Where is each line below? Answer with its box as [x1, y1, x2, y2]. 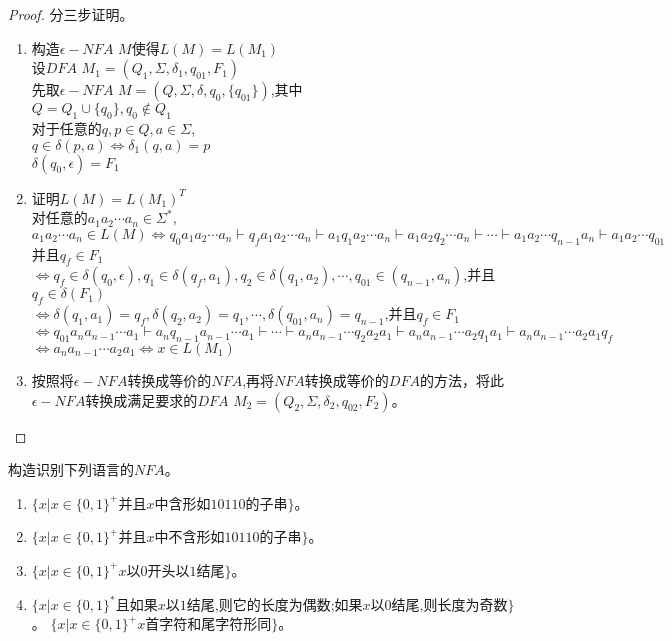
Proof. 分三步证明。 [8, 4, 134, 24]
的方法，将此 [419, 369, 504, 390]
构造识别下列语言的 [8, 459, 134, 480]
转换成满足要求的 [85, 389, 198, 410]
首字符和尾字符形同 [145, 618, 272, 633]
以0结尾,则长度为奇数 [370, 599, 508, 614]
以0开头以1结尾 [126, 564, 225, 579]
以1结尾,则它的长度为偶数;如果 [165, 599, 363, 614]
